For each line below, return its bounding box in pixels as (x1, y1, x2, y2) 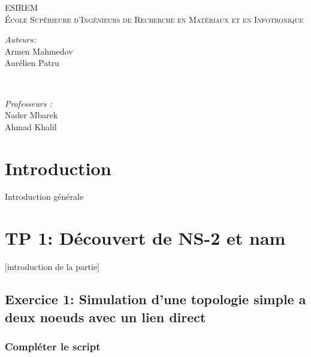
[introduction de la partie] (5, 260, 100, 273)
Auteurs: (5, 33, 36, 46)
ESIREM (5, 1, 38, 13)
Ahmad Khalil (5, 120, 57, 133)
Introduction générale (5, 190, 84, 203)
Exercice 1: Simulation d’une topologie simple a (5, 290, 306, 308)
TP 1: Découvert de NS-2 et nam (5, 226, 286, 250)
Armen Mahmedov (5, 44, 73, 57)
